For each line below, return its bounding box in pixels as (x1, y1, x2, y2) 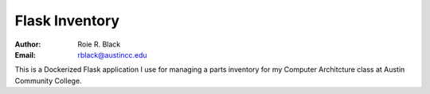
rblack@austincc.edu (77, 50, 147, 59)
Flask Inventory (14, 12, 119, 29)
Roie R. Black (77, 39, 121, 49)
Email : (14, 50, 36, 59)
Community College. (14, 76, 83, 85)
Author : (14, 39, 41, 49)
